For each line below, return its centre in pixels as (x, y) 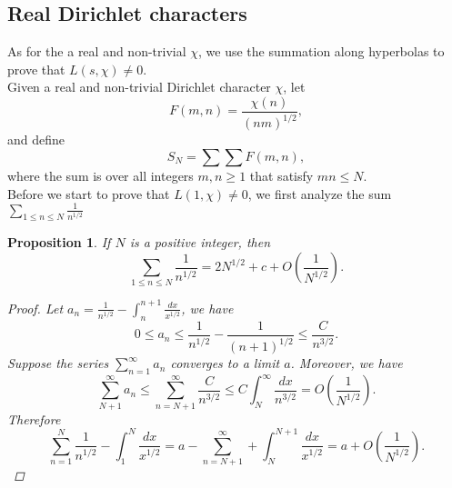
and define (36, 139)
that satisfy (281, 175)
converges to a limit (225, 363)
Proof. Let (35, 308)
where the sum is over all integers (100, 175)
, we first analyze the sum (320, 193)
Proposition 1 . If (59, 242)
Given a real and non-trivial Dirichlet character (139, 87)
